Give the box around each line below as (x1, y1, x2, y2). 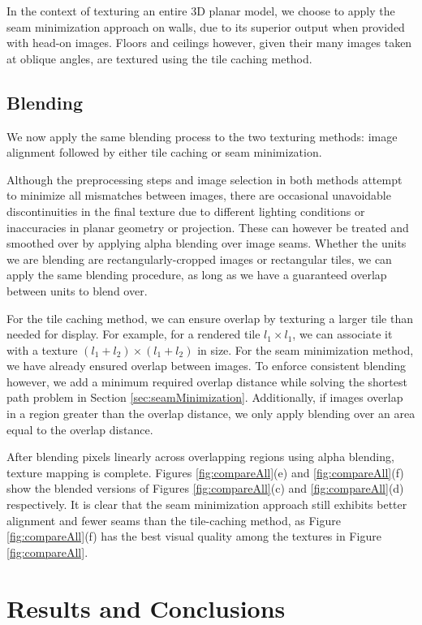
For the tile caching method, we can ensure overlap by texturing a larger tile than (6, 309, 414, 326)
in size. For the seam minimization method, (197, 341, 414, 358)
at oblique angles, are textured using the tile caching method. (6, 50, 312, 67)
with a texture (6, 341, 78, 358)
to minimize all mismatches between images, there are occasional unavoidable (6, 187, 391, 204)
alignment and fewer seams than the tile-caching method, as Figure (6, 511, 341, 528)
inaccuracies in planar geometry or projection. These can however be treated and (6, 218, 409, 235)
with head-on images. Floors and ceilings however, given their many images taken (6, 34, 412, 51)
